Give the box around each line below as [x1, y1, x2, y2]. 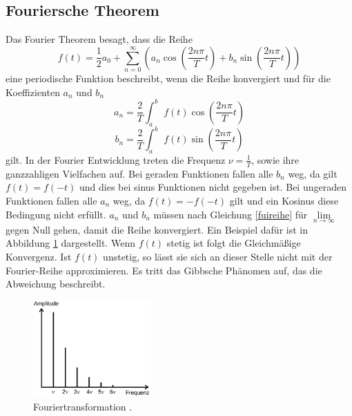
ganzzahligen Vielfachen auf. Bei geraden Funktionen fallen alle [6, 166, 273, 180]
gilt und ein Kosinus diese [229, 193, 339, 207]
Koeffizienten [6, 84, 60, 99]
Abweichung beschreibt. [6, 276, 106, 291]
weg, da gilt [288, 166, 338, 180]
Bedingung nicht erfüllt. [6, 207, 106, 221]
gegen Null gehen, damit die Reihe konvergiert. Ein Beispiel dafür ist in [6, 222, 308, 236]
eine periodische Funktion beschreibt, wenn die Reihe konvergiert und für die [6, 71, 331, 86]
